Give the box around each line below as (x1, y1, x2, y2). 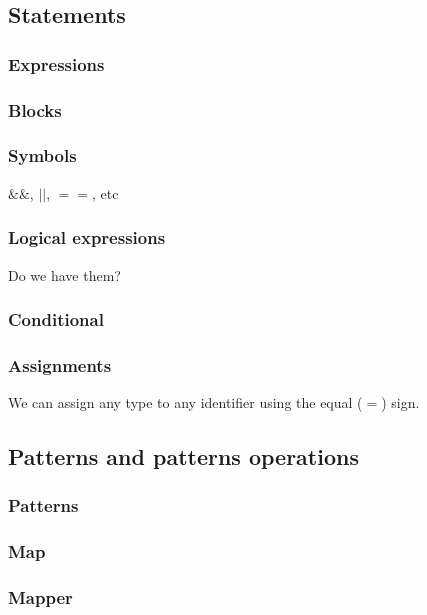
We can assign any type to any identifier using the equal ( (8, 392, 363, 413)
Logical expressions (8, 225, 166, 250)
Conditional (8, 307, 104, 332)
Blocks (8, 97, 62, 122)
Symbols (8, 143, 77, 168)
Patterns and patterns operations (8, 441, 359, 472)
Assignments (8, 352, 112, 377)
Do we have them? (8, 264, 121, 285)
